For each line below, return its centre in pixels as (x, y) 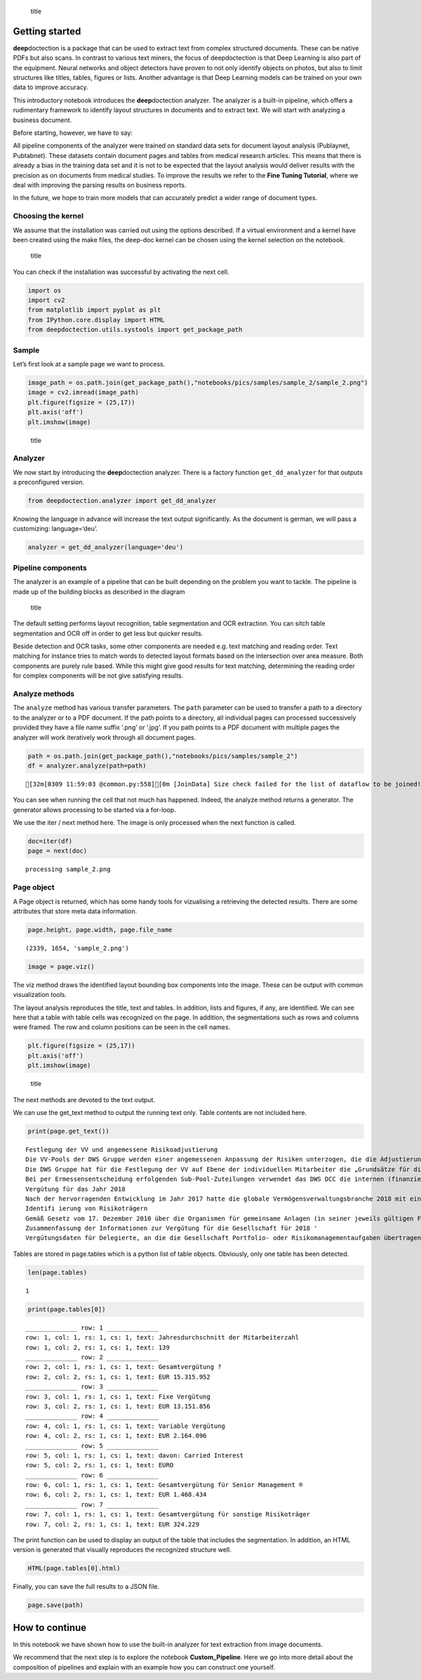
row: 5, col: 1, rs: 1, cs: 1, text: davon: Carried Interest (135, 1455)
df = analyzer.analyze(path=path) (87, 766)
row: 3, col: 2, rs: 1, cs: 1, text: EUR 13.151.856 (118, 1406)
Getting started (47, 31)
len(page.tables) (58, 1272)
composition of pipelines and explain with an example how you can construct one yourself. (144, 1667)
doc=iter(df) (50, 841)
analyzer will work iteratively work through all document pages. (105, 737)
